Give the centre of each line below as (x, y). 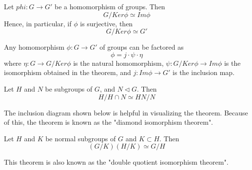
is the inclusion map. (204, 72)
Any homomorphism (34, 47)
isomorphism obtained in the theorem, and (68, 72)
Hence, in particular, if (38, 23)
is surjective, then (107, 23)
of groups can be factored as (142, 47)
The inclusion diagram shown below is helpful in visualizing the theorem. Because (126, 112)
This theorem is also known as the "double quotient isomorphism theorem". (116, 162)
